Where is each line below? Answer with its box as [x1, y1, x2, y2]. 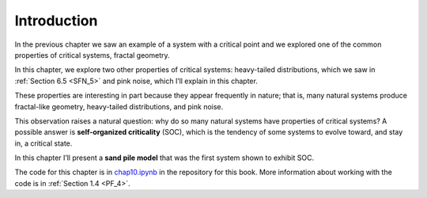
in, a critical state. [14, 139, 73, 148]
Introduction [14, 12, 98, 29]
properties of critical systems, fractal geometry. [14, 50, 170, 59]
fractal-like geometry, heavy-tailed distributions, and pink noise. [14, 101, 224, 111]
